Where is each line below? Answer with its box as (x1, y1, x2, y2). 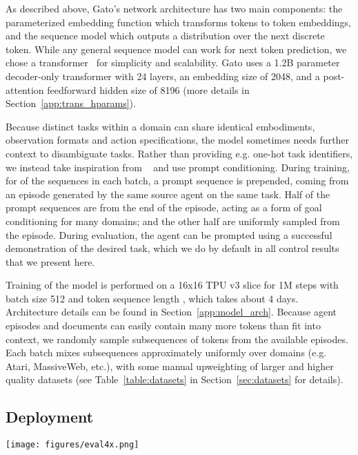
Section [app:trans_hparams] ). (6, 96, 136, 110)
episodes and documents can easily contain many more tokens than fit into (6, 318, 321, 333)
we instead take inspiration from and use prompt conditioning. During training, (6, 159, 350, 174)
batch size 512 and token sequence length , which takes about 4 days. (6, 291, 299, 305)
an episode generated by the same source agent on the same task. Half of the (6, 186, 330, 201)
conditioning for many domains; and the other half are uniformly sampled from (6, 213, 340, 228)
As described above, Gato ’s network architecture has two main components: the (6, 1, 343, 15)
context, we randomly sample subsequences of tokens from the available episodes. (6, 331, 348, 346)
